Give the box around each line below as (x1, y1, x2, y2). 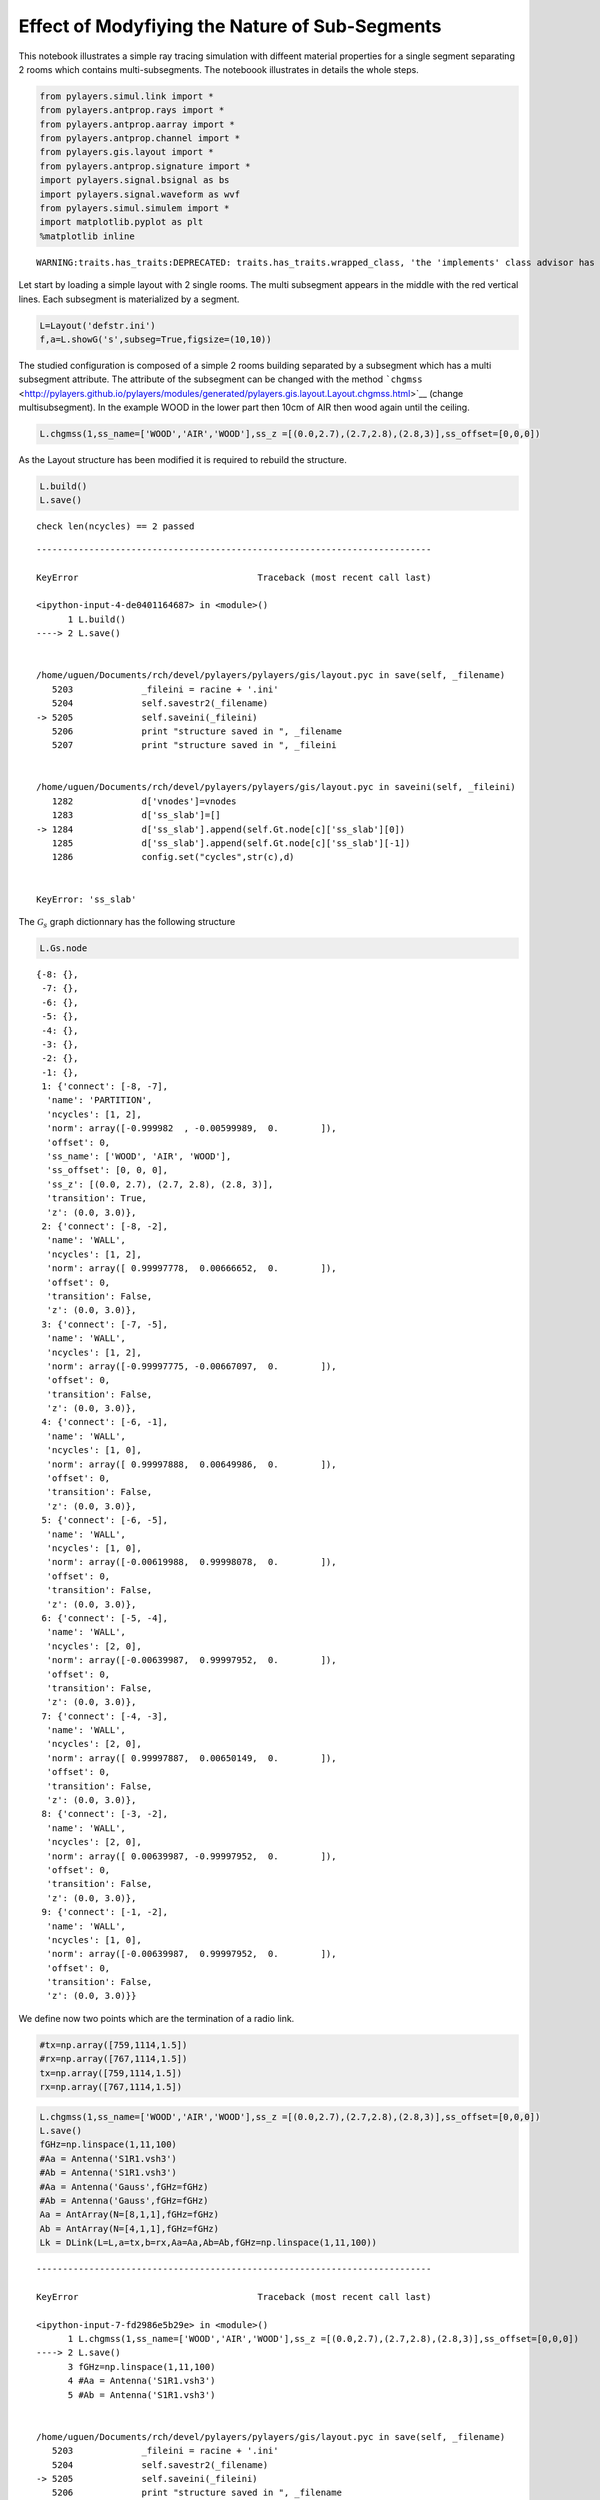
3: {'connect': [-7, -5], (41, 1318, 169, 1330)
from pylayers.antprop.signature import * (39, 160, 251, 172)
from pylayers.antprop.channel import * (39, 133, 240, 144)
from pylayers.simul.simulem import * (39, 203, 230, 214)
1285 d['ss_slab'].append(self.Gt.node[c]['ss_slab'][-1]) (51, 838, 411, 849)
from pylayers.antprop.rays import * (39, 105, 225, 116)
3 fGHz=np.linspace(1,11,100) (67, 2361, 216, 2372)
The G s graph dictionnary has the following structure (18, 916, 236, 930)
